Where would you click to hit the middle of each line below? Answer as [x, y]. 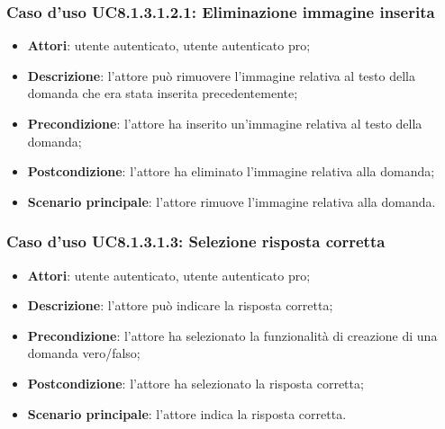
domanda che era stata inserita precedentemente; [163, 93]
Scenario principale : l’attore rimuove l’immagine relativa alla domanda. [232, 201]
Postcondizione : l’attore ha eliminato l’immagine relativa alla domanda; [231, 171]
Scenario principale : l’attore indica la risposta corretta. [187, 413]
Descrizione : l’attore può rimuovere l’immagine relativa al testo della [221, 75]
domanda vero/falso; [84, 353]
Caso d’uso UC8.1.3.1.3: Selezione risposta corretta [196, 241]
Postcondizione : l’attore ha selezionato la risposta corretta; [195, 383]
